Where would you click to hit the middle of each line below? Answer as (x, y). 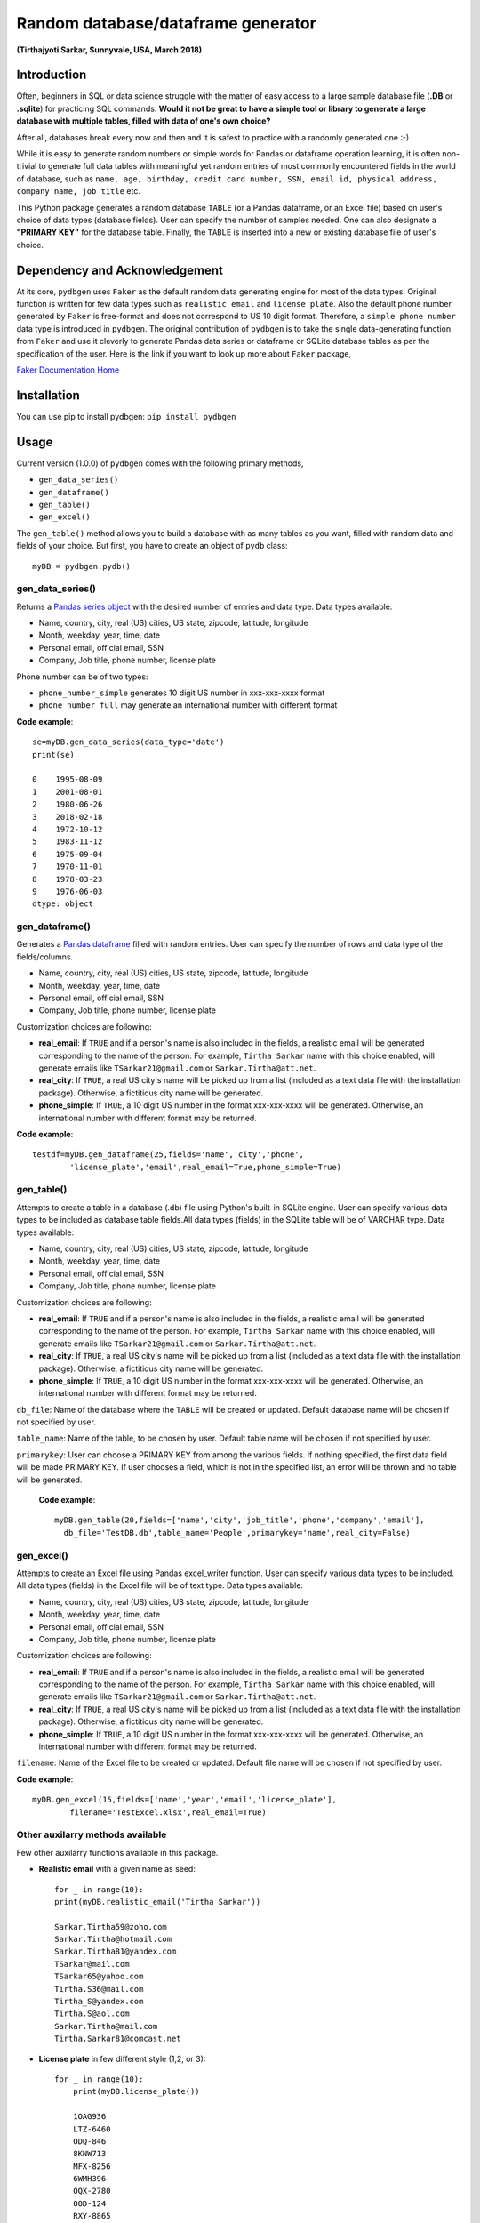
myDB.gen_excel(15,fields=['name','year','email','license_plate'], (184, 1800)
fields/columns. (45, 957)
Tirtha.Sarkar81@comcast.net (118, 2039)
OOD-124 (89, 2203)
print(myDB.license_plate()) (136, 2091)
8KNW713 (89, 2154)
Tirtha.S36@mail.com (99, 1989)
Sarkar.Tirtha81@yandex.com (116, 1951)
